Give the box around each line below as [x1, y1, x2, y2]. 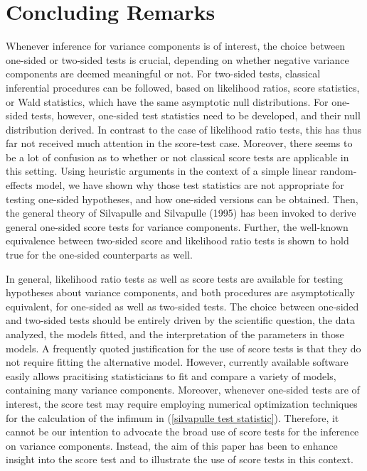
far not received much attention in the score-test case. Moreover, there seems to [6, 136, 353, 151]
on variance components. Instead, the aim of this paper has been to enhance [6, 438, 338, 453]
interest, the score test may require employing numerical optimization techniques [6, 396, 358, 411]
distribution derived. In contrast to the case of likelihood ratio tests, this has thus [6, 121, 362, 136]
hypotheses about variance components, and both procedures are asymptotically [6, 285, 355, 300]
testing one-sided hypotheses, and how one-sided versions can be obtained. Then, [6, 191, 358, 206]
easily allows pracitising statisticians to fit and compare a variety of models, [6, 368, 336, 383]
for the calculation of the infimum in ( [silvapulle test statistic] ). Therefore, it [6, 410, 339, 425]
